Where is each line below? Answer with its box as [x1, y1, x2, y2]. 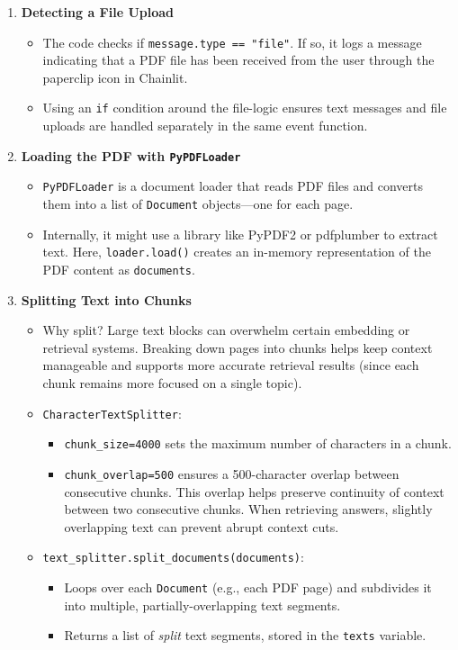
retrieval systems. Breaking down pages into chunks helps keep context [42, 338, 433, 357]
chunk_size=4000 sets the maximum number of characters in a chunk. [64, 434, 452, 453]
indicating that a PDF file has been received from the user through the [42, 50, 435, 69]
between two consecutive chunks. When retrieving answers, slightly [64, 500, 433, 519]
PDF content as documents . [42, 259, 195, 278]
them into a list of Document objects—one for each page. [42, 194, 354, 212]
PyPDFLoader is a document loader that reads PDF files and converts [42, 176, 423, 195]
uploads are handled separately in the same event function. [42, 116, 368, 135]
